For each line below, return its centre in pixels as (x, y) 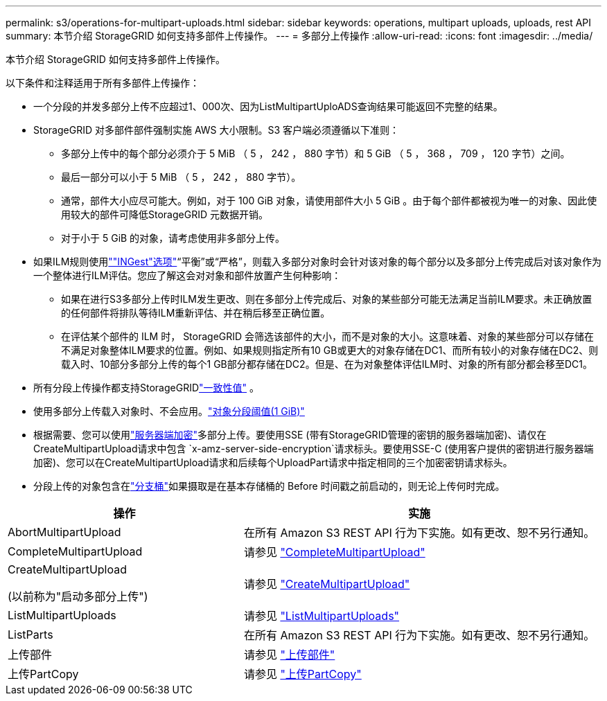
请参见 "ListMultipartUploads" (322, 616)
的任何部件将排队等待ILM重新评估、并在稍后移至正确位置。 (196, 313)
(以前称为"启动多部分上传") (78, 596)
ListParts (30, 635)
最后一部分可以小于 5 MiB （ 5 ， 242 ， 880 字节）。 (181, 177)
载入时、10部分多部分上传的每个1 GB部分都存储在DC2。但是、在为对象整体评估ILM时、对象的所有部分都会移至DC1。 (327, 364)
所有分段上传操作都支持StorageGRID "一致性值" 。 (147, 388)
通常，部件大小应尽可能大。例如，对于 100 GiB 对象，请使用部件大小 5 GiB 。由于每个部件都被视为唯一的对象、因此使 (329, 201)
